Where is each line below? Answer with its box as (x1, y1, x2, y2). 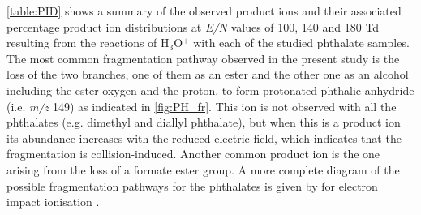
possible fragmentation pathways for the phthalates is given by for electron (6, 177, 378, 194)
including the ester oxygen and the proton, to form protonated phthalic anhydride (6, 81, 415, 98)
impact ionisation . (6, 193, 100, 210)
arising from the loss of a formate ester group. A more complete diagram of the (6, 161, 400, 178)
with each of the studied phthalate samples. (193, 34, 410, 51)
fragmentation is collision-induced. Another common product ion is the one (6, 145, 380, 162)
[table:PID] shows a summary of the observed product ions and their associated (6, 2, 402, 19)
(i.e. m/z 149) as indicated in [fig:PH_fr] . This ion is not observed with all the (6, 97, 397, 114)
